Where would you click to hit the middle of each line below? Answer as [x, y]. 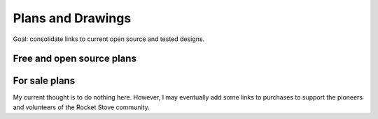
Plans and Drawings [72, 18]
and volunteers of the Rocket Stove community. [81, 107]
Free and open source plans [75, 59]
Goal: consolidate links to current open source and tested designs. [109, 39]
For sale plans [44, 81]
